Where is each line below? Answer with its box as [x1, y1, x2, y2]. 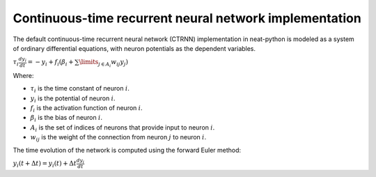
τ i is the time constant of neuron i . [30, 84, 130, 94]
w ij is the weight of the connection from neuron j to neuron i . [30, 133, 207, 143]
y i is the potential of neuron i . [30, 94, 116, 104]
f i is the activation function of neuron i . [30, 104, 143, 114]
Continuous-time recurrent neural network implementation [13, 10, 361, 26]
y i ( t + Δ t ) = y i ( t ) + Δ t [13, 159, 77, 169]
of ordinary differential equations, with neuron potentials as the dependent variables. [13, 44, 256, 52]
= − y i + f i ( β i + [27, 58, 74, 68]
